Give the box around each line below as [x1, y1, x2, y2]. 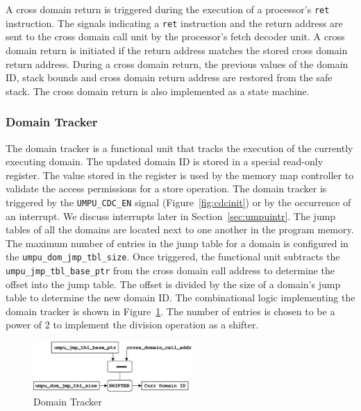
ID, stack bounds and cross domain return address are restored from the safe [6, 70, 333, 85]
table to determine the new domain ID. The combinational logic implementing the [6, 290, 355, 305]
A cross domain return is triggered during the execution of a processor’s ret [6, 2, 330, 16]
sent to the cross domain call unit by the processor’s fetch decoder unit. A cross [6, 29, 345, 44]
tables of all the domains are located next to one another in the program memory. [6, 222, 354, 237]
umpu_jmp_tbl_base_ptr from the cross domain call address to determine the [6, 262, 335, 277]
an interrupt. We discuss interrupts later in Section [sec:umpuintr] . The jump [6, 208, 336, 223]
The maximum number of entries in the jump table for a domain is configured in [6, 235, 349, 250]
